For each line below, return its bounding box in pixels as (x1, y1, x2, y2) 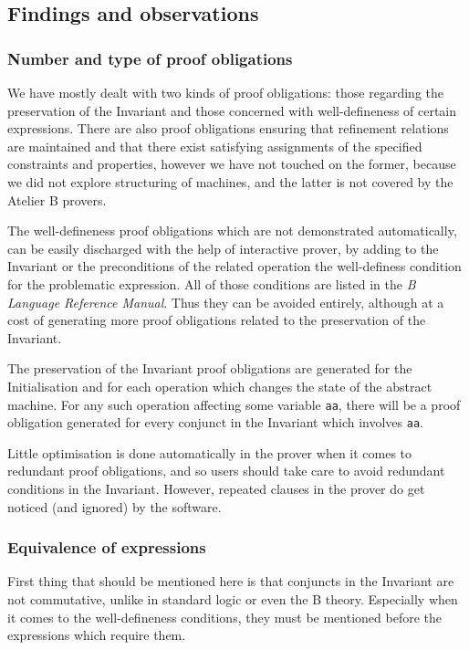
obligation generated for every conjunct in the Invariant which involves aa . (7, 413, 423, 432)
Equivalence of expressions (7, 536, 206, 559)
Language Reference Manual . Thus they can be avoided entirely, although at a (7, 292, 444, 311)
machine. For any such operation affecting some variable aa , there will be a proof (7, 394, 461, 414)
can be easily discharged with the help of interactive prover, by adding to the (7, 238, 439, 257)
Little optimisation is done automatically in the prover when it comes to (7, 443, 412, 462)
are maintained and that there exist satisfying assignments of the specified (7, 136, 422, 155)
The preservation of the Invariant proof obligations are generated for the (7, 359, 412, 378)
